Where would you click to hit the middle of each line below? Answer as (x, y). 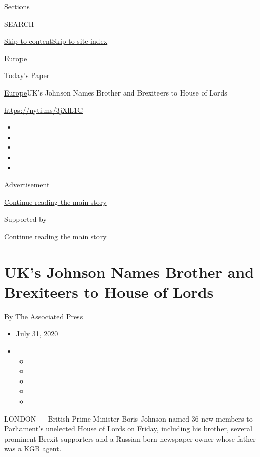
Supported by (25, 219)
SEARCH (19, 23)
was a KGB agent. (33, 449)
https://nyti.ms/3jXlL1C (44, 110)
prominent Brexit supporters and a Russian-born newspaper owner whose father (130, 438)
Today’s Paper (27, 75)
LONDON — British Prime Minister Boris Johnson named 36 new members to (128, 418)
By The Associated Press (44, 316)
